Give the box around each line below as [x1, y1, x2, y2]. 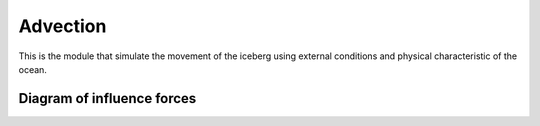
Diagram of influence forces [18, 90, 197, 107]
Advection [18, 15, 107, 37]
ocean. [18, 63, 47, 75]
